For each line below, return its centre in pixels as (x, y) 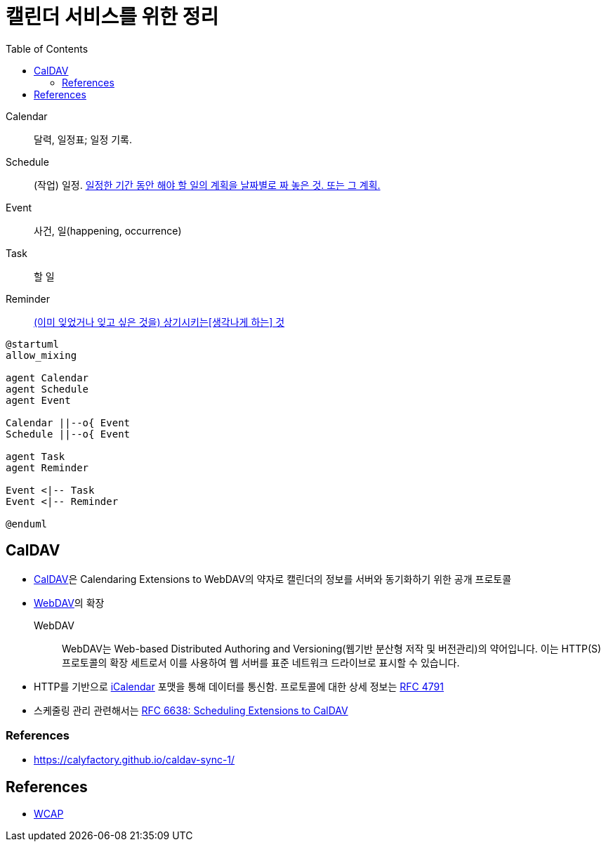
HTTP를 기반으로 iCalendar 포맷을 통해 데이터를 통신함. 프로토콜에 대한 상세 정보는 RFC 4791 (239, 686)
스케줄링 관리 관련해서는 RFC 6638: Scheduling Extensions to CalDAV (191, 710)
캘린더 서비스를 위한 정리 (112, 17)
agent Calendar (47, 377)
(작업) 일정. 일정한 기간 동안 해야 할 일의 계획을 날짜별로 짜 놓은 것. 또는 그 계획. (207, 185)
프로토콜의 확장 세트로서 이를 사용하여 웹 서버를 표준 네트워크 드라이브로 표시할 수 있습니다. (261, 662)
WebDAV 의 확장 (69, 603)
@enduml (27, 524)
